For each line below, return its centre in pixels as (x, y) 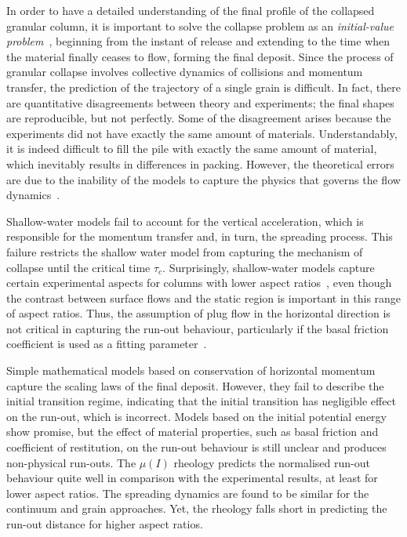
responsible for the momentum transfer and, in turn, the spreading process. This (200, 236)
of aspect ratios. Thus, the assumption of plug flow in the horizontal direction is (198, 313)
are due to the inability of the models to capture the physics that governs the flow (203, 179)
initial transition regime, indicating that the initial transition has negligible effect (202, 401)
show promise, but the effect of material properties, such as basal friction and (193, 432)
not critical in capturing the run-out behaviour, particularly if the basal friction (198, 328)
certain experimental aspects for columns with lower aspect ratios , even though (199, 283)
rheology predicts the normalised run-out (272, 462)
